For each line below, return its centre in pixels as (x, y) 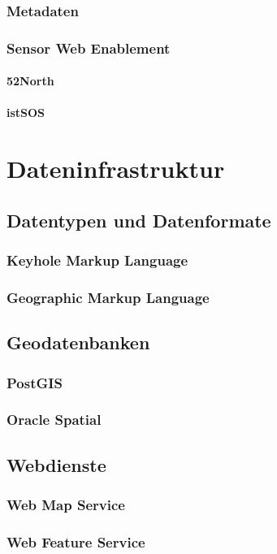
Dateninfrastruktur (116, 169)
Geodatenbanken (78, 342)
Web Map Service (66, 505)
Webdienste (56, 464)
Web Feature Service (76, 541)
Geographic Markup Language (108, 297)
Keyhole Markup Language (97, 260)
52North (30, 81)
